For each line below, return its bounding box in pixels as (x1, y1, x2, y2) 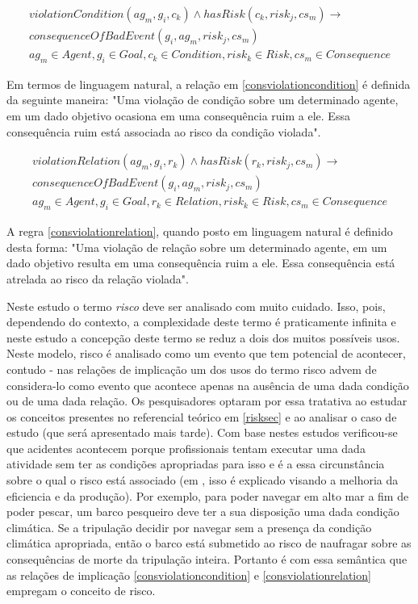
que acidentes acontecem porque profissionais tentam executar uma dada (6, 439, 366, 456)
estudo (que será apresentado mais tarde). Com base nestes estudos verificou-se (6, 424, 398, 441)
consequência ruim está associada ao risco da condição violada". (6, 123, 321, 140)
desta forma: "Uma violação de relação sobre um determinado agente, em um (6, 238, 387, 255)
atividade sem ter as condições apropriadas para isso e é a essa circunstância (6, 455, 385, 472)
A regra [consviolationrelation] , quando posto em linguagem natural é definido (6, 223, 393, 240)
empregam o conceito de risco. (6, 582, 156, 599)
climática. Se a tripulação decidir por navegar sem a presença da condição (6, 518, 372, 535)
